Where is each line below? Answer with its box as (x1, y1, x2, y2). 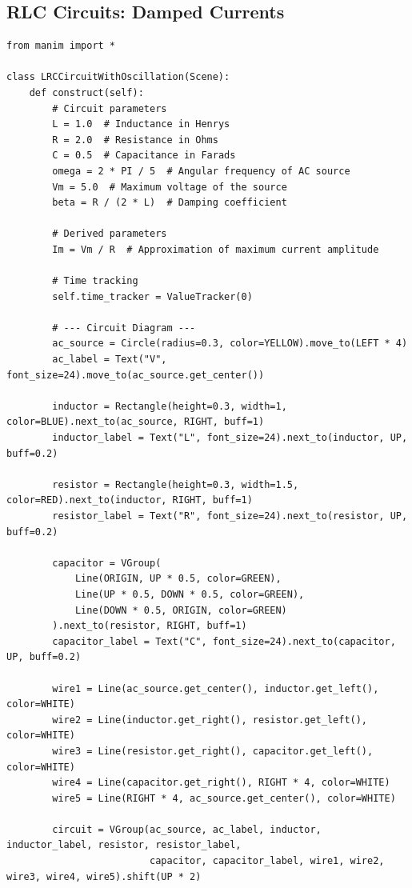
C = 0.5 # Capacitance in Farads (52, 150, 236, 162)
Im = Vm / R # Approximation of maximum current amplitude (52, 243, 379, 255)
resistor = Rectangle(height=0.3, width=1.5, (52, 478, 299, 490)
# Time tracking (52, 275, 138, 287)
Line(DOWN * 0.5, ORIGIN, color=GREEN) (74, 604, 287, 616)
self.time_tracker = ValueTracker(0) (52, 290, 253, 302)
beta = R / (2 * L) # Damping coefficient (52, 197, 287, 209)
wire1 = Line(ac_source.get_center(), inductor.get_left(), (52, 682, 379, 694)
